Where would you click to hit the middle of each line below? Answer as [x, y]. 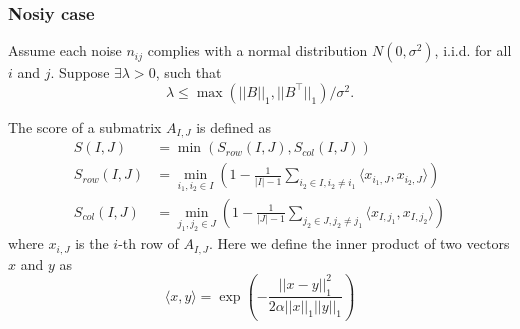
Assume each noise [65, 50]
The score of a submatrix [85, 126]
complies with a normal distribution [257, 50]
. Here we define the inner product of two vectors [359, 243]
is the [92, 243]
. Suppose [80, 72]
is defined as [234, 126]
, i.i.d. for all [473, 50]
